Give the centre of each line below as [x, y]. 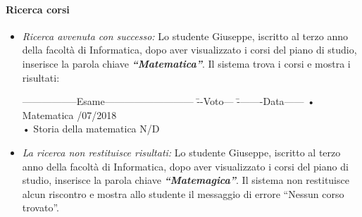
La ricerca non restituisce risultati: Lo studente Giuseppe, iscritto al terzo [181, 152]
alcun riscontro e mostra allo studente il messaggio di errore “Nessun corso [183, 193]
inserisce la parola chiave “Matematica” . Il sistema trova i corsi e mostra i [186, 63]
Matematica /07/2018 [69, 114]
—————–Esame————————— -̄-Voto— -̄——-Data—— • [169, 101]
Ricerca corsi [38, 9]
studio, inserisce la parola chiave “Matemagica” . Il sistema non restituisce [186, 180]
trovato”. [40, 207]
